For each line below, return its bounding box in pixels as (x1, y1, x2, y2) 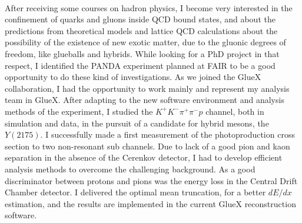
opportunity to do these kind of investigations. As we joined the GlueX (5, 71, 261, 83)
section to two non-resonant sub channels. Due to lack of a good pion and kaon (5, 139, 290, 152)
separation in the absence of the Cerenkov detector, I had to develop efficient (5, 151, 283, 164)
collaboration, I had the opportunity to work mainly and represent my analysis (5, 82, 290, 94)
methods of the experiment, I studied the (5, 105, 153, 117)
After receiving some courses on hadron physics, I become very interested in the (5, 1, 293, 14)
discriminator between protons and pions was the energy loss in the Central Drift (5, 174, 298, 187)
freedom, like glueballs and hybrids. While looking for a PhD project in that (5, 47, 280, 59)
